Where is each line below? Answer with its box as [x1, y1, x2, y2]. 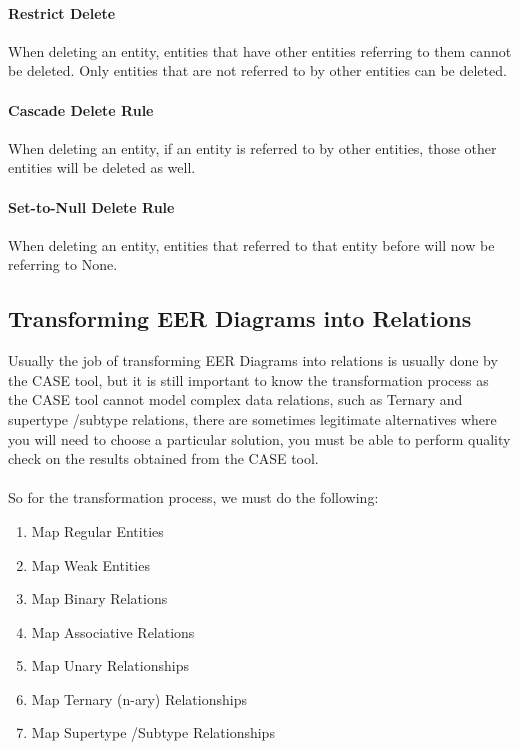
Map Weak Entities [31, 554, 150, 575]
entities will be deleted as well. [8, 157, 196, 178]
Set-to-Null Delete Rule [8, 196, 175, 217]
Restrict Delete [8, 2, 116, 23]
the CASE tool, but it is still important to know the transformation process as [8, 369, 489, 390]
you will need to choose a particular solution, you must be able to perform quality [8, 428, 511, 449]
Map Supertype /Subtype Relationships [31, 722, 275, 743]
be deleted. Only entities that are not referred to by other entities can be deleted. [8, 60, 507, 81]
